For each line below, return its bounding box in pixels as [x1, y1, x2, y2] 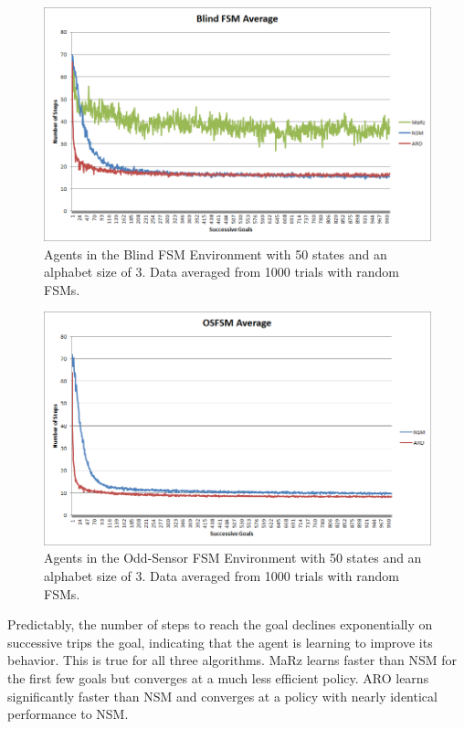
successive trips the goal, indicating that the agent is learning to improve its [7, 632, 433, 651]
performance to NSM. [7, 704, 129, 724]
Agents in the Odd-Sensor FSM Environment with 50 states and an [44, 548, 422, 567]
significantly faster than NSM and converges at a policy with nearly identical [7, 686, 438, 705]
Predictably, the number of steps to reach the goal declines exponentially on [7, 615, 433, 634]
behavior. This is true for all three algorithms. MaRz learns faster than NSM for [7, 650, 458, 670]
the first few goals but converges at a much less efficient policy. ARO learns [7, 668, 429, 687]
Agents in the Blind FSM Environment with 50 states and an [44, 244, 387, 263]
